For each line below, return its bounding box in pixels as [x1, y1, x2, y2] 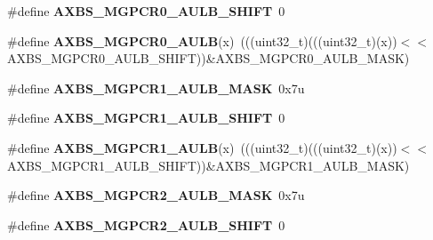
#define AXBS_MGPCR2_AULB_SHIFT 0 [7, 215, 285, 234]
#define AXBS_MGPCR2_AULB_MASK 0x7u [7, 186, 305, 204]
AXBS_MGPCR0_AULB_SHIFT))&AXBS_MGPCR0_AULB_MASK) [7, 49, 410, 68]
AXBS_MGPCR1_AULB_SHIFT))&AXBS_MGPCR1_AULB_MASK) [7, 156, 410, 174]
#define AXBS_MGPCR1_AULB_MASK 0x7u [7, 78, 305, 97]
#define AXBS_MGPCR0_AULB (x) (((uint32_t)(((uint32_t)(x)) [7, 31, 397, 50]
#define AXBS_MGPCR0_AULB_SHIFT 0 [7, 2, 285, 20]
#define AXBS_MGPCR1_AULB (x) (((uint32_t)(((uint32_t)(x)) [7, 138, 397, 156]
